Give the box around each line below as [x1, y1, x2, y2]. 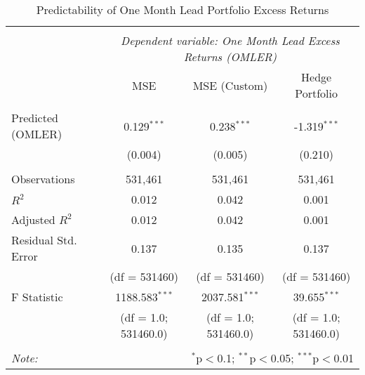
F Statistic [11, 289, 63, 305]
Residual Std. [11, 232, 77, 248]
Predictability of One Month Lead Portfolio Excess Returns [36, 1, 329, 18]
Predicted [11, 110, 58, 126]
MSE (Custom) [192, 77, 268, 93]
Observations [11, 171, 75, 187]
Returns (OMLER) [183, 48, 277, 65]
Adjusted [11, 211, 55, 228]
